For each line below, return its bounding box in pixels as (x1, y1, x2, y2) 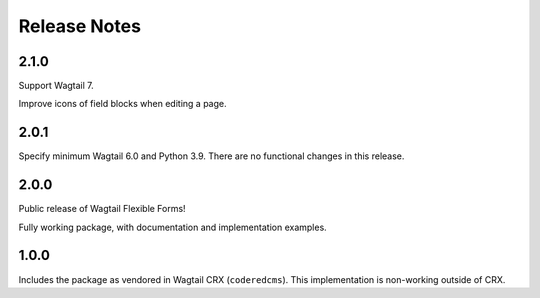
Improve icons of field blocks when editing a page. (18, 98, 227, 110)
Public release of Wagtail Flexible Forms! (18, 203, 186, 215)
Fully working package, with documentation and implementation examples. (18, 221, 327, 233)
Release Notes (18, 15, 142, 37)
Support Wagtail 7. (18, 80, 94, 92)
